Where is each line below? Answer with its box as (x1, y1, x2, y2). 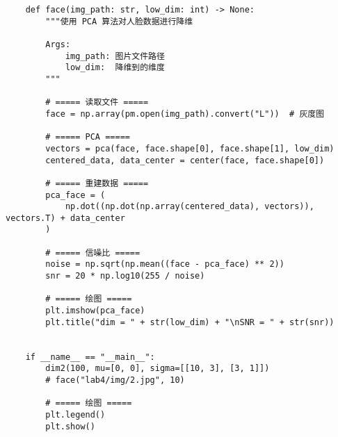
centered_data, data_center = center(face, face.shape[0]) (45, 155, 325, 165)
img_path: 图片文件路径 (65, 51, 165, 61)
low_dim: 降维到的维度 (65, 63, 165, 73)
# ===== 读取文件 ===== (45, 97, 149, 108)
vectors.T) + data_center (6, 213, 125, 223)
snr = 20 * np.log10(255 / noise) (45, 271, 205, 281)
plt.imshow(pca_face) (45, 306, 145, 316)
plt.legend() (45, 409, 106, 420)
